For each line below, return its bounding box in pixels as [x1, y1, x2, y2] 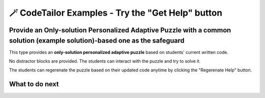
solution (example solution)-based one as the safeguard [9, 36, 185, 45]
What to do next [9, 80, 59, 88]
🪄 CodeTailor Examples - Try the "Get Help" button [9, 7, 223, 18]
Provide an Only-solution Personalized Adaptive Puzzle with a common [9, 26, 231, 34]
